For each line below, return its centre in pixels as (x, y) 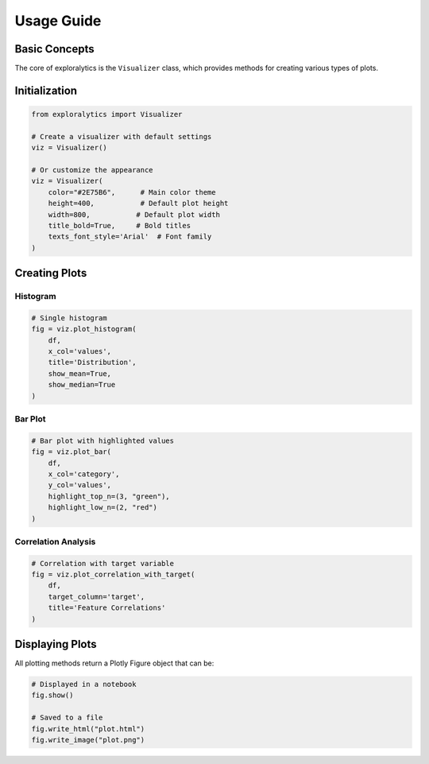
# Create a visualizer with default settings (122, 136)
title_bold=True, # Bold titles (119, 225)
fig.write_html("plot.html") (88, 729)
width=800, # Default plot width (134, 214)
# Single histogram (69, 318)
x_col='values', (79, 351)
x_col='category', (84, 474)
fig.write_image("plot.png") (88, 740)
